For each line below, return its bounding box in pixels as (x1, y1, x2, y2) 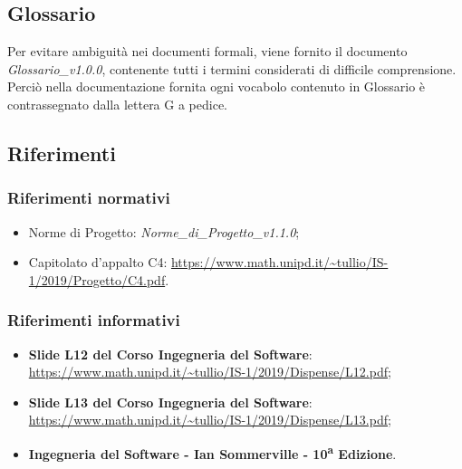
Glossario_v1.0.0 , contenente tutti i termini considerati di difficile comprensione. (7, 59, 457, 78)
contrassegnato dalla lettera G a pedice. (7, 94, 227, 113)
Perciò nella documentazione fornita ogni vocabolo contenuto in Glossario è (7, 77, 426, 96)
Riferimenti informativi (7, 309, 180, 331)
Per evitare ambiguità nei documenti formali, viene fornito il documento (7, 42, 408, 61)
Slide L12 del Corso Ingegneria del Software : (28, 344, 313, 363)
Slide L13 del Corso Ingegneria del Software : (28, 392, 313, 411)
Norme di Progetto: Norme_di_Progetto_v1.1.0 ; (28, 222, 300, 241)
